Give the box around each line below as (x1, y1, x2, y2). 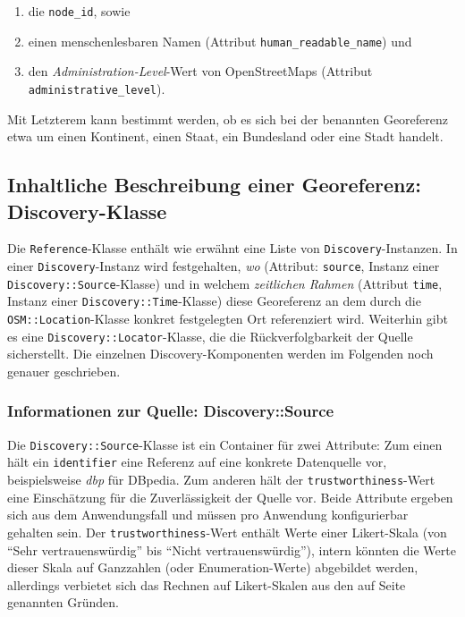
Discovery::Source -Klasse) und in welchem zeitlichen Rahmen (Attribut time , (7, 274, 443, 292)
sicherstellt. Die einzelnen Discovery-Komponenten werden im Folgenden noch (7, 344, 434, 363)
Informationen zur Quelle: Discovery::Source (7, 400, 334, 422)
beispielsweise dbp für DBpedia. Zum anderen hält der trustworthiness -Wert (7, 470, 435, 488)
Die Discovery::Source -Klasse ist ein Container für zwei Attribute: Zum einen (7, 435, 443, 453)
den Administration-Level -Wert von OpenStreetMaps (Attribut (28, 62, 373, 80)
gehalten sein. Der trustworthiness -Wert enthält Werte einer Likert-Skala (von (7, 522, 447, 541)
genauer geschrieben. (7, 361, 121, 380)
